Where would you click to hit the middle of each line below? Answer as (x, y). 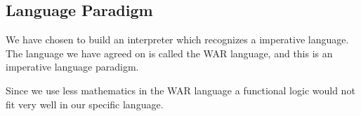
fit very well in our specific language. (85, 104)
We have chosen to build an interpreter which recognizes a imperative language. (177, 39)
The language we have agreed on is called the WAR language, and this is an (169, 53)
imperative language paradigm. (72, 67)
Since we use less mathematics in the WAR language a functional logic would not (180, 90)
